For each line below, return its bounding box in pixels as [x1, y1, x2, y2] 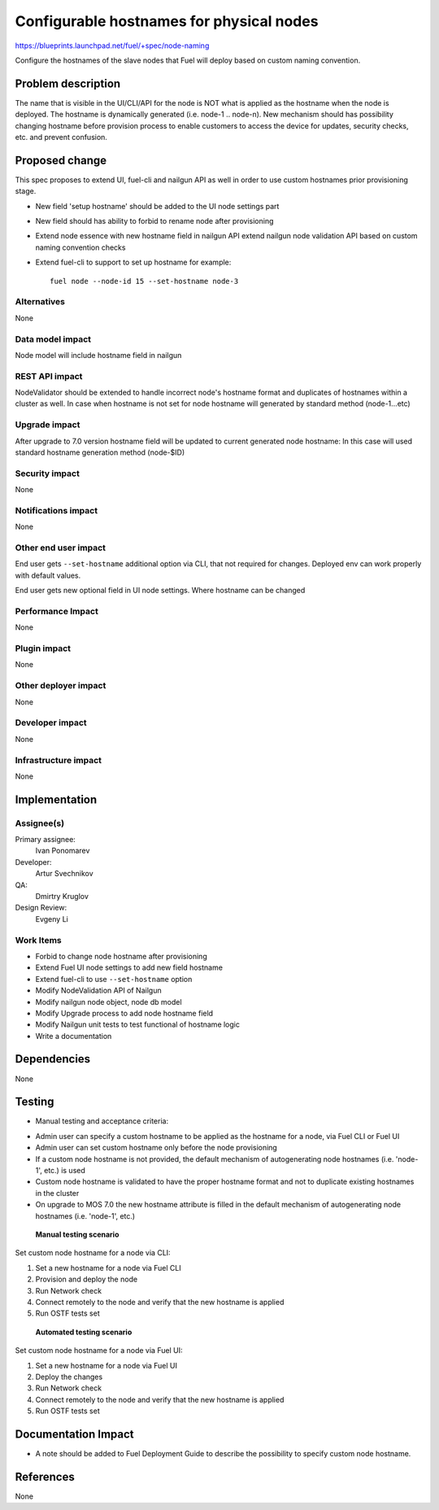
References [15, 1469, 75, 1484]
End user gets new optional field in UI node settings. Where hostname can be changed [15, 586, 306, 596]
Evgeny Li [35, 914, 68, 923]
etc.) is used [43, 1166, 85, 1176]
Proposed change [15, 153, 107, 167]
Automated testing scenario [35, 1327, 133, 1337]
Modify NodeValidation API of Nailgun [35, 985, 162, 996]
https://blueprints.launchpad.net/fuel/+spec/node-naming [15, 41, 210, 50]
